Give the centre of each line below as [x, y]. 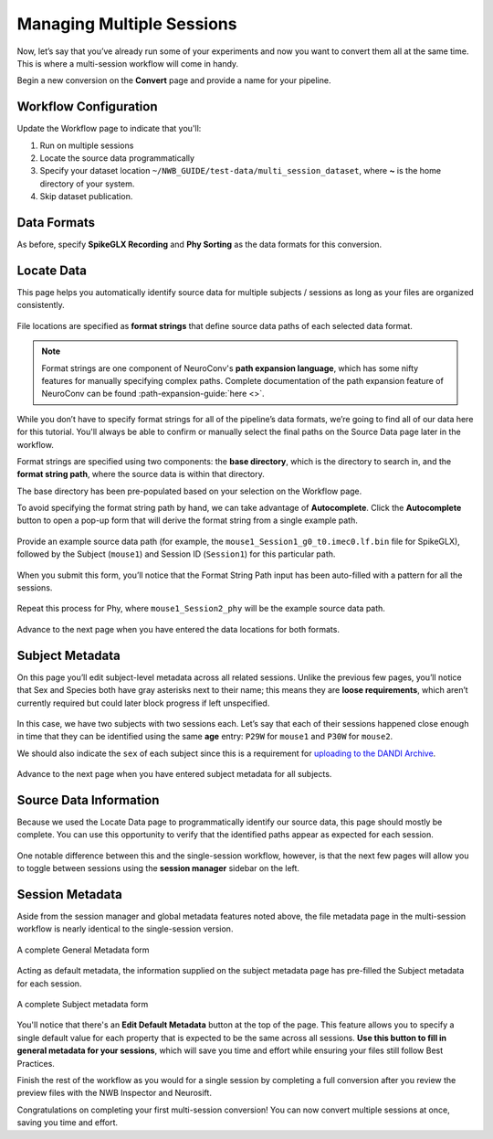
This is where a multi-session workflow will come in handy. [128, 63]
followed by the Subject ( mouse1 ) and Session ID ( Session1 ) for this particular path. [176, 554]
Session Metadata [69, 894]
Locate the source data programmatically [117, 158]
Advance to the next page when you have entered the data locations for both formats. [178, 629]
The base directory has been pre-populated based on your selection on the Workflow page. [189, 491]
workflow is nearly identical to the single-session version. [125, 929]
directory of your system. [87, 184]
